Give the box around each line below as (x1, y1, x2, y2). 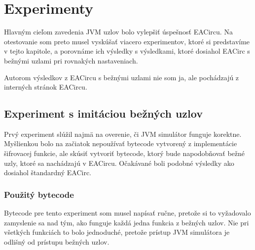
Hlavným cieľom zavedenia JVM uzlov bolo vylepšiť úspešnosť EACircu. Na (4, 27, 233, 37)
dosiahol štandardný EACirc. (4, 167, 92, 178)
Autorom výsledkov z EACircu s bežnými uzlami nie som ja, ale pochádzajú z (4, 72, 239, 82)
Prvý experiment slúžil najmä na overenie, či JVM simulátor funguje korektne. (4, 128, 242, 139)
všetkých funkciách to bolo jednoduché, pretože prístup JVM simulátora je (4, 227, 230, 237)
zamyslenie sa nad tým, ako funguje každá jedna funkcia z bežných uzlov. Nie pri (4, 217, 249, 227)
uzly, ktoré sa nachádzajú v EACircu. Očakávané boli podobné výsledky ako (4, 157, 234, 168)
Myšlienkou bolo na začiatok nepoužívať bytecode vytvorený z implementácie (4, 138, 237, 149)
